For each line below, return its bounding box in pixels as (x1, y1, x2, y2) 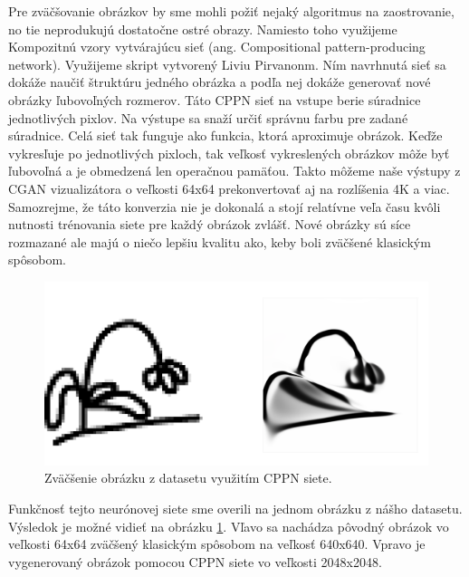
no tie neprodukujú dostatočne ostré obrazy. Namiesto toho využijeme (8, 19, 397, 38)
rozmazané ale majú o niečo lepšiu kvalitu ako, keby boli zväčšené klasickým (8, 232, 431, 251)
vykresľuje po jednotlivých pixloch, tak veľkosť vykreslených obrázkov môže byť (8, 143, 450, 162)
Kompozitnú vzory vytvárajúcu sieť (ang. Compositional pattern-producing (8, 37, 426, 56)
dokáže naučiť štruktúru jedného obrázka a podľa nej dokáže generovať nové (8, 72, 431, 91)
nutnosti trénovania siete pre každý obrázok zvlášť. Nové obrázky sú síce (8, 215, 411, 234)
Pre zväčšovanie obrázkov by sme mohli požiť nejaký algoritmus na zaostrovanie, (8, 2, 455, 20)
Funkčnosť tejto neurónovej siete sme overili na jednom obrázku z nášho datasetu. (8, 498, 463, 517)
